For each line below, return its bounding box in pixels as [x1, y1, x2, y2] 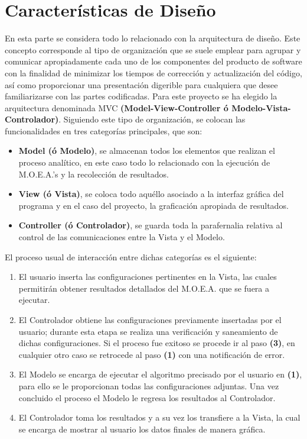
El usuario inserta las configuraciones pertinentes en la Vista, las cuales [18, 270, 277, 283]
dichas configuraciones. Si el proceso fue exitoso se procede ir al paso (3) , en [18, 337, 295, 349]
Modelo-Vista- [231, 101, 291, 114]
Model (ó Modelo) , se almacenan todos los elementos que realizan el [18, 144, 275, 157]
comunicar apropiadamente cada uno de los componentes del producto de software [5, 55, 302, 67]
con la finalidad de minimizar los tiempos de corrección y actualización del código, [5, 66, 302, 79]
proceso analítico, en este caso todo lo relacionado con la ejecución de [18, 156, 270, 169]
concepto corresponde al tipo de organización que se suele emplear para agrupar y [5, 43, 301, 56]
